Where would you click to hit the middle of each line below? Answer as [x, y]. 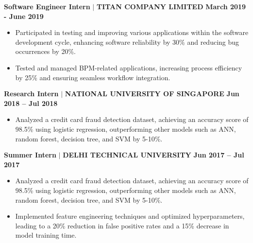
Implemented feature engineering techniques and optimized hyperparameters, [130, 216]
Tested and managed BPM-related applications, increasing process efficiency [129, 67]
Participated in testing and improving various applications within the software [132, 32]
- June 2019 [24, 16]
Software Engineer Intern [47, 6]
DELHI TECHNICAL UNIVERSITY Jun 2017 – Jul [153, 155]
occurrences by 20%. [45, 51]
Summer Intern [30, 155]
